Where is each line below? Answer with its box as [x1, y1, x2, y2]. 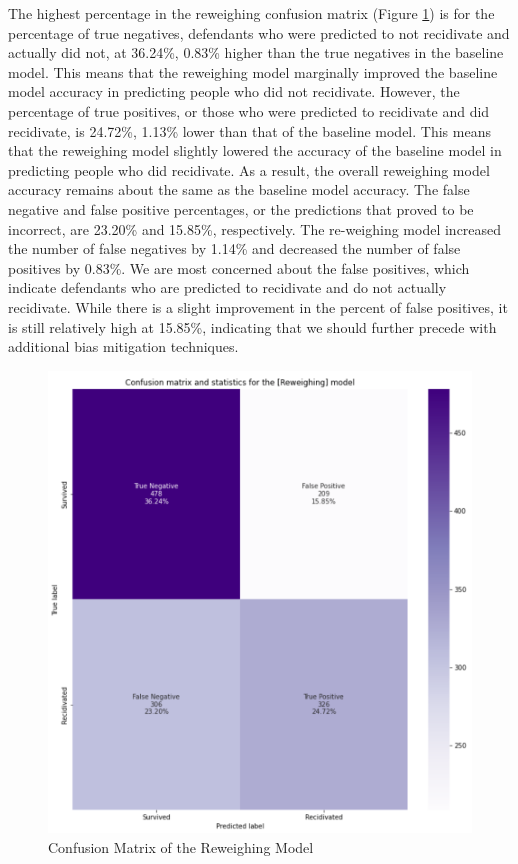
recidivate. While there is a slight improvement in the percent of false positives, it [8, 296, 508, 317]
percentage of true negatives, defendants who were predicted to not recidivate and [8, 22, 510, 43]
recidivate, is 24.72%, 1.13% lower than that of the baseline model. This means [8, 120, 491, 141]
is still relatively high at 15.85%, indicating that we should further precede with [8, 316, 497, 337]
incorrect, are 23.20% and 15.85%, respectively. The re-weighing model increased [8, 218, 502, 239]
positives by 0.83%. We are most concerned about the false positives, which [8, 257, 470, 278]
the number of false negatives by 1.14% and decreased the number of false [8, 238, 461, 259]
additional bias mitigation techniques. [8, 336, 239, 357]
